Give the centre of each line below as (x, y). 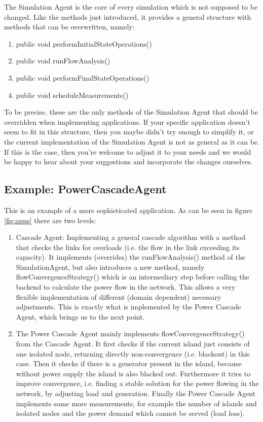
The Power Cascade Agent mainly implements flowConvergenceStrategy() (130, 333)
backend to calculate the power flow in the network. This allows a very (126, 287)
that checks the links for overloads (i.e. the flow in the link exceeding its (128, 247)
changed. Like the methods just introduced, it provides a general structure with (128, 16)
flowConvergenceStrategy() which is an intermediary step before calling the (133, 277)
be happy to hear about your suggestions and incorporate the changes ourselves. (128, 162)
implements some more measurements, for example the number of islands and (136, 403)
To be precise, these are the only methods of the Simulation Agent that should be (131, 112)
